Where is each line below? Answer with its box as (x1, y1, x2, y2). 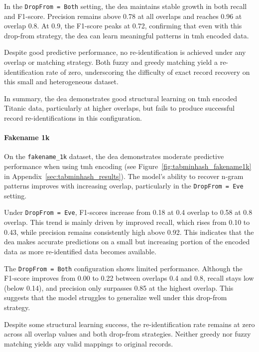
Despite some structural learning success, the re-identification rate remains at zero (4, 319, 255, 329)
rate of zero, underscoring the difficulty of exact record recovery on (46, 66, 250, 77)
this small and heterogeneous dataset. (4, 76, 119, 87)
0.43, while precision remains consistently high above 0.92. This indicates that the (4, 226, 254, 237)
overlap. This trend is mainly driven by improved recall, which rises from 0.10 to (4, 217, 250, 227)
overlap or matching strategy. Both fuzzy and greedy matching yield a (4, 57, 218, 67)
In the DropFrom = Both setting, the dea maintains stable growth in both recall (4, 1, 247, 11)
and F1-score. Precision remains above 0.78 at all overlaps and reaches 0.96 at (4, 10, 242, 21)
